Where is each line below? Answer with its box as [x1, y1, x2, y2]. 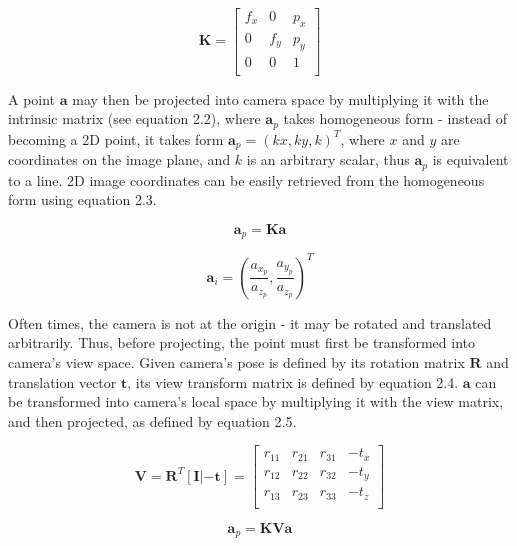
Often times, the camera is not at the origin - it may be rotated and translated [8, 312, 492, 333]
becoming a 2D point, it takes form [8, 128, 224, 149]
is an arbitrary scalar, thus [246, 149, 410, 170]
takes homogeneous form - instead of [283, 108, 508, 129]
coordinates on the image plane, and [8, 149, 231, 170]
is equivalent [432, 149, 509, 170]
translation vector [8, 371, 117, 392]
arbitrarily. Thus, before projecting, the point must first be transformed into [8, 332, 475, 353]
